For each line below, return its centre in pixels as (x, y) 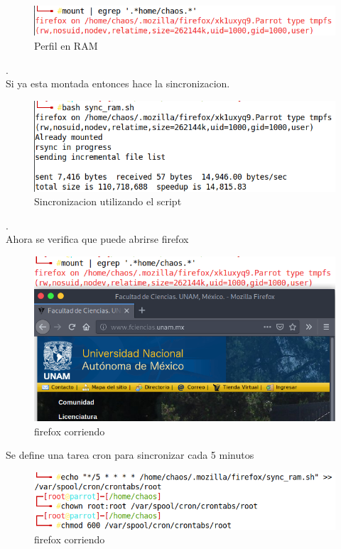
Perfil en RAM (66, 45)
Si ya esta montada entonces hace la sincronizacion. (118, 83)
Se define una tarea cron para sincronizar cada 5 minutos (130, 455)
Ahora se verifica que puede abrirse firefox (97, 239)
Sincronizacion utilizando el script (108, 201)
